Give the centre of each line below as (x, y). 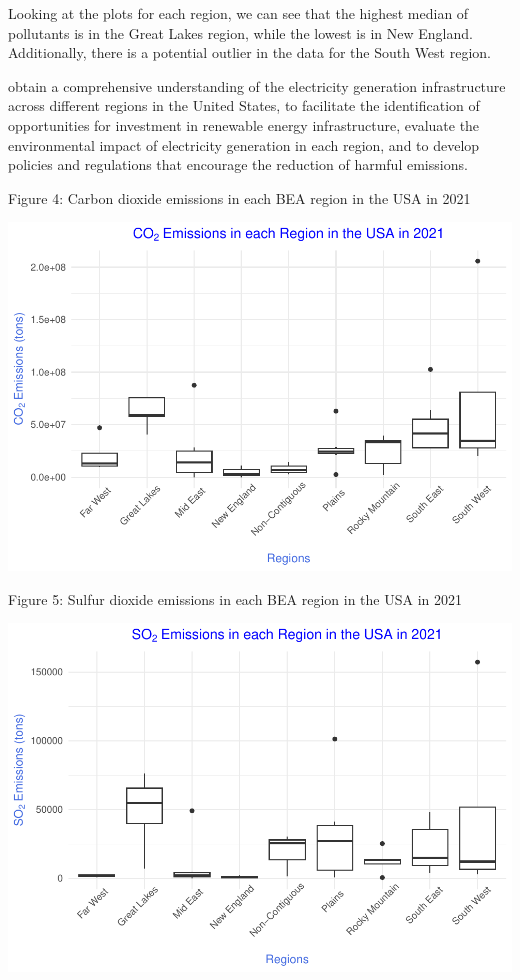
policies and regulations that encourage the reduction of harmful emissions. (238, 164)
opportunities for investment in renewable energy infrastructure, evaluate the (244, 124)
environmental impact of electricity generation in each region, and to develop (244, 144)
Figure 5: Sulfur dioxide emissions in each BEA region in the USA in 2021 (235, 598)
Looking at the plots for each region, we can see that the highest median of (238, 13)
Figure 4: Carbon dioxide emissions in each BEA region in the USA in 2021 (239, 197)
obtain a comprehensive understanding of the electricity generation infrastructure (257, 85)
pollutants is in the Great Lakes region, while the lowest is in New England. (240, 32)
